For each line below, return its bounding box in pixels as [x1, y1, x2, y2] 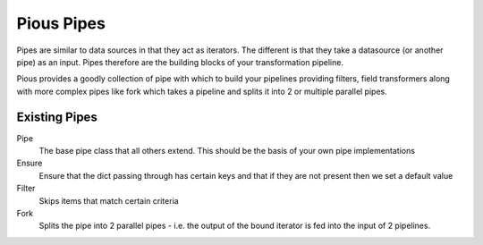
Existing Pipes [16, 109, 97, 124]
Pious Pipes [16, 13, 106, 33]
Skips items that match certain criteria [38, 195, 179, 206]
